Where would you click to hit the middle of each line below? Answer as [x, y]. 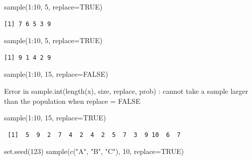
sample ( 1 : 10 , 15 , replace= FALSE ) [56, 74]
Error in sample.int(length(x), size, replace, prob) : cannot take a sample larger [126, 91]
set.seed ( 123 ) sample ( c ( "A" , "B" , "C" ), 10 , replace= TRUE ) [94, 151]
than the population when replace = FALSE [72, 101]
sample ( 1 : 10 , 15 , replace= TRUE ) [55, 118]
